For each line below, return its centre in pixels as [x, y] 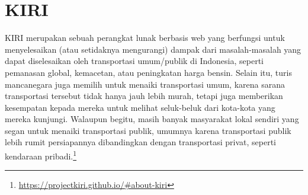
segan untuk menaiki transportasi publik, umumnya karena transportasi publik [148, 130]
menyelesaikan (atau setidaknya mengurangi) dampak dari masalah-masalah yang [153, 49]
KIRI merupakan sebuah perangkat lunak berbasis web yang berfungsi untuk [145, 38]
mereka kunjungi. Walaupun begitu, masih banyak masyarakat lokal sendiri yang [152, 119]
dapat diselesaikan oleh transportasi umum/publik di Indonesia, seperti [134, 61]
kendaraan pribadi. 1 [41, 155]
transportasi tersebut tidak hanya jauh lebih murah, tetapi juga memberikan [144, 96]
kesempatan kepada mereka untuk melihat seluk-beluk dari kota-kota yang [140, 107]
